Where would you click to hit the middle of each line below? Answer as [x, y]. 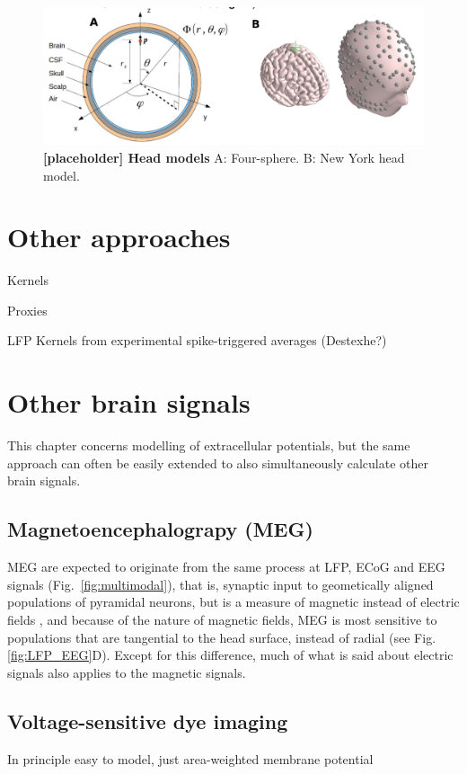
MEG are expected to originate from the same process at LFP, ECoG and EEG [226, 567]
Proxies [27, 310]
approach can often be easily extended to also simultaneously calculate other [218, 463]
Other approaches [119, 237]
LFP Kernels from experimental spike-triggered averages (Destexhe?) [197, 340]
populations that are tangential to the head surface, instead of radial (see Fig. [222, 637]
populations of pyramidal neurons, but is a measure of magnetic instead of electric [233, 602]
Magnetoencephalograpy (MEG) [160, 529]
